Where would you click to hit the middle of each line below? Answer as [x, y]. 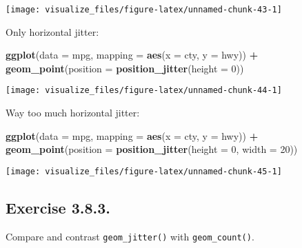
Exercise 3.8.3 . [58, 207]
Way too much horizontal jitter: [73, 113]
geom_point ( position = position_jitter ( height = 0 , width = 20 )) [152, 149]
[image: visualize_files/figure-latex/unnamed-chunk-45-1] [144, 171]
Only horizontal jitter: [52, 31]
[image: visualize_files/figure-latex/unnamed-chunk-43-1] [144, 10]
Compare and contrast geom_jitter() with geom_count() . [130, 236]
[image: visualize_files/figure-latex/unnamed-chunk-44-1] [144, 91]
